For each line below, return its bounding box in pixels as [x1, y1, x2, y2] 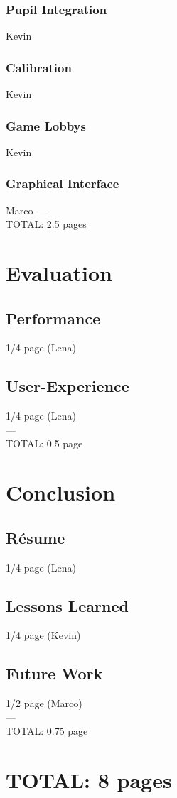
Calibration [6, 58, 72, 76]
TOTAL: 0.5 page [6, 436, 83, 451]
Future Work [6, 662, 103, 684]
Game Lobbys [6, 116, 86, 134]
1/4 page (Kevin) [6, 628, 81, 643]
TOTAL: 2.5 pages [6, 217, 87, 231]
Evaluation [6, 258, 112, 288]
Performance [6, 307, 101, 329]
